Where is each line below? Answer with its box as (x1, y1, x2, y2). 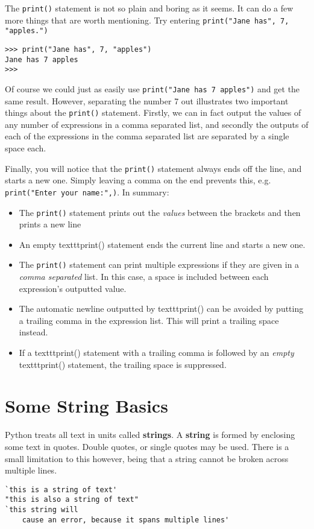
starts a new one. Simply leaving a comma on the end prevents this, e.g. (5, 174, 271, 186)
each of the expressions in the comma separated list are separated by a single (5, 130, 289, 142)
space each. (5, 142, 46, 154)
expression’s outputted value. (19, 282, 127, 294)
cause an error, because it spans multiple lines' (22, 515, 230, 524)
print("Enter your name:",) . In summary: (5, 185, 169, 198)
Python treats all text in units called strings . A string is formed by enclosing (5, 428, 295, 441)
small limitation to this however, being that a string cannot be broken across (5, 452, 289, 464)
